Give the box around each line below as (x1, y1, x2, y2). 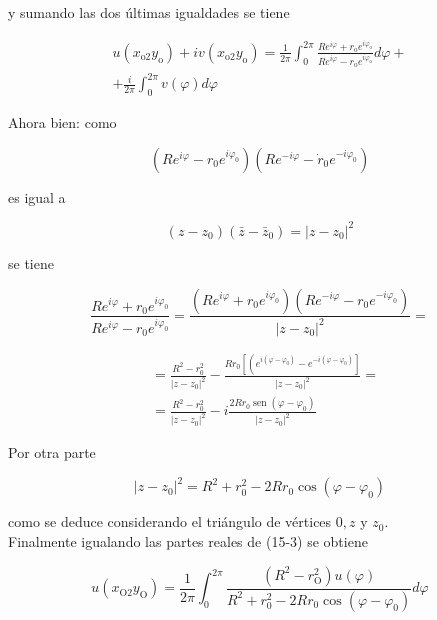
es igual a (8, 186, 66, 207)
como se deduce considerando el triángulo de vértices (8, 511, 332, 532)
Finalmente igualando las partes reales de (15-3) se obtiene (8, 531, 368, 552)
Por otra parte (8, 442, 96, 463)
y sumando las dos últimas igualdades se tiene (8, 2, 290, 22)
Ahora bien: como (8, 112, 117, 133)
